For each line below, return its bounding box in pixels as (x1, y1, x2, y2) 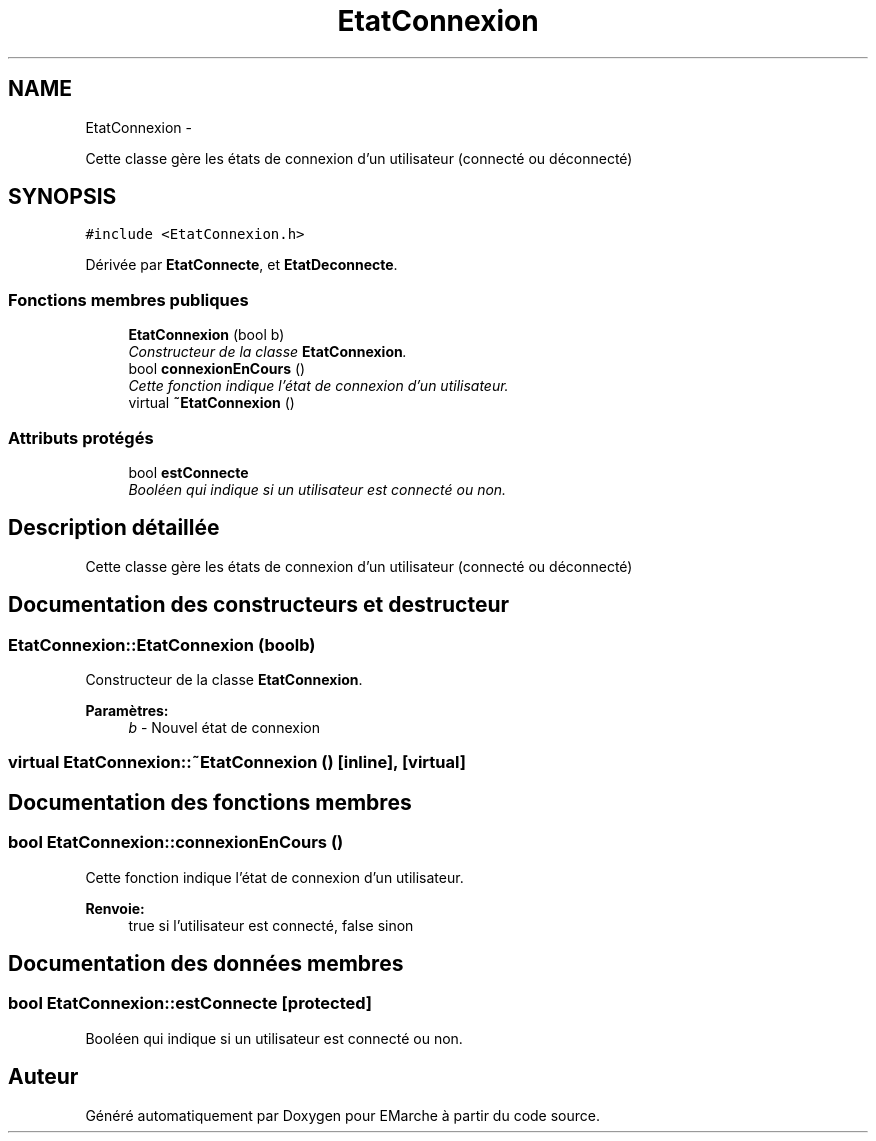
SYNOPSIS (8, 184, 117, 210)
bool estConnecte (128, 463, 249, 481)
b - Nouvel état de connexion (128, 719, 320, 736)
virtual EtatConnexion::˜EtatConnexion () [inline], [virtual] (8, 752, 466, 773)
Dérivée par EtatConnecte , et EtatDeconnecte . (85, 256, 398, 274)
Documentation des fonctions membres (8, 789, 412, 815)
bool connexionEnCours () (128, 360, 306, 378)
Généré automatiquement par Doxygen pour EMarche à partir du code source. (85, 1106, 600, 1124)
